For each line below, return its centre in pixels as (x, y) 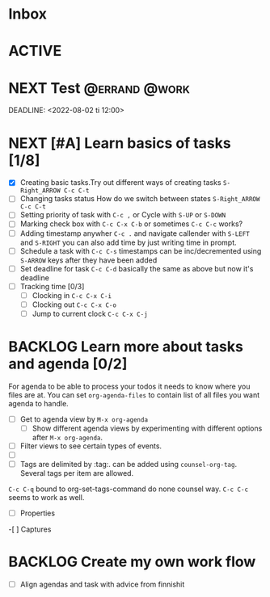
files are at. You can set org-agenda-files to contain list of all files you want (134, 395)
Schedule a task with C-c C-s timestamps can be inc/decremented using (141, 250)
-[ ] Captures (30, 529)
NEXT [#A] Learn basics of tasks (120, 143)
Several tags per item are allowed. (77, 473)
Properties (37, 513)
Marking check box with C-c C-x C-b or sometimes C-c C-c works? (131, 224)
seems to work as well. (46, 498)
